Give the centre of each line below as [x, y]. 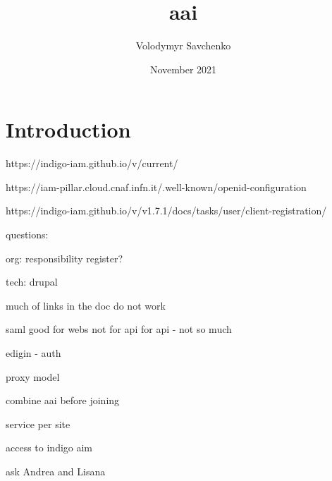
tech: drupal [32, 282]
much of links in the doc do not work [86, 305]
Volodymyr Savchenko [183, 45]
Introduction [68, 129]
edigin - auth [33, 353]
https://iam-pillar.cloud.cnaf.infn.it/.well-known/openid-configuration [156, 187]
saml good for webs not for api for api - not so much [119, 329]
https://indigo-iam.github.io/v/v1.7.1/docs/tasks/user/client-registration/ [166, 211]
